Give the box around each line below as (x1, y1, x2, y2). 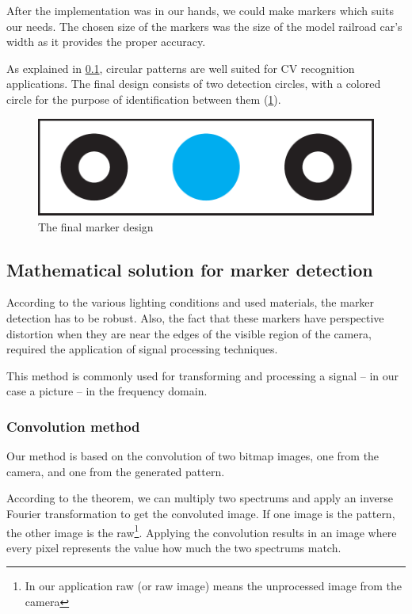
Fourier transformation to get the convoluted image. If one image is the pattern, (6, 505, 395, 522)
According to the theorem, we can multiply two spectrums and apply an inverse (6, 490, 394, 506)
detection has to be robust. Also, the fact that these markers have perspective (6, 310, 384, 326)
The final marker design (38, 218, 154, 235)
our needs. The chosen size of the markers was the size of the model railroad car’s (6, 17, 402, 34)
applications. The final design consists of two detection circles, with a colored (6, 75, 381, 92)
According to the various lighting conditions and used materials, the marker (6, 294, 375, 311)
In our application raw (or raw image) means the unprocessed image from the (25, 578, 402, 594)
